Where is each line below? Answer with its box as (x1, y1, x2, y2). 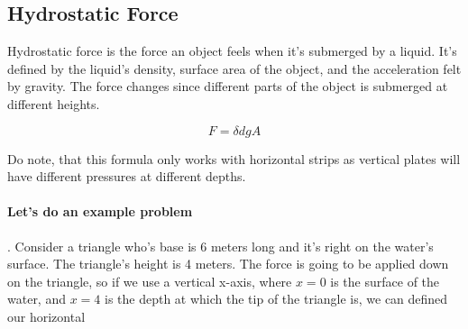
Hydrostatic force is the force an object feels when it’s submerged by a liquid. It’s (7, 41, 457, 60)
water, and (7, 289, 66, 308)
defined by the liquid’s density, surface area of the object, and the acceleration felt (7, 59, 462, 78)
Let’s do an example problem (7, 202, 193, 221)
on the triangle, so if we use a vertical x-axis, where (7, 271, 292, 290)
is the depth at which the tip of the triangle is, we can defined (104, 289, 448, 308)
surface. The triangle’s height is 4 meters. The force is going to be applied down (7, 254, 449, 273)
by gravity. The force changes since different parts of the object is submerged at (7, 77, 448, 96)
